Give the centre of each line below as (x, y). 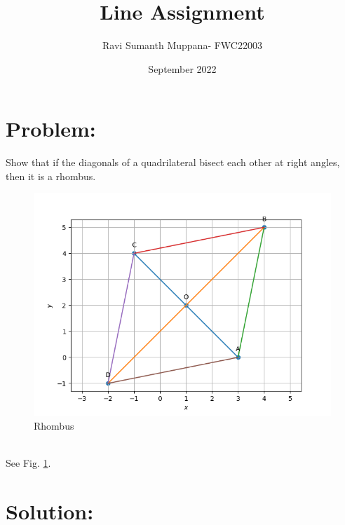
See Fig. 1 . (28, 463)
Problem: (51, 129)
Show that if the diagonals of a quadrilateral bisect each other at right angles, (173, 162)
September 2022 (182, 68)
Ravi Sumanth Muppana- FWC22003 (182, 45)
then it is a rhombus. (51, 176)
